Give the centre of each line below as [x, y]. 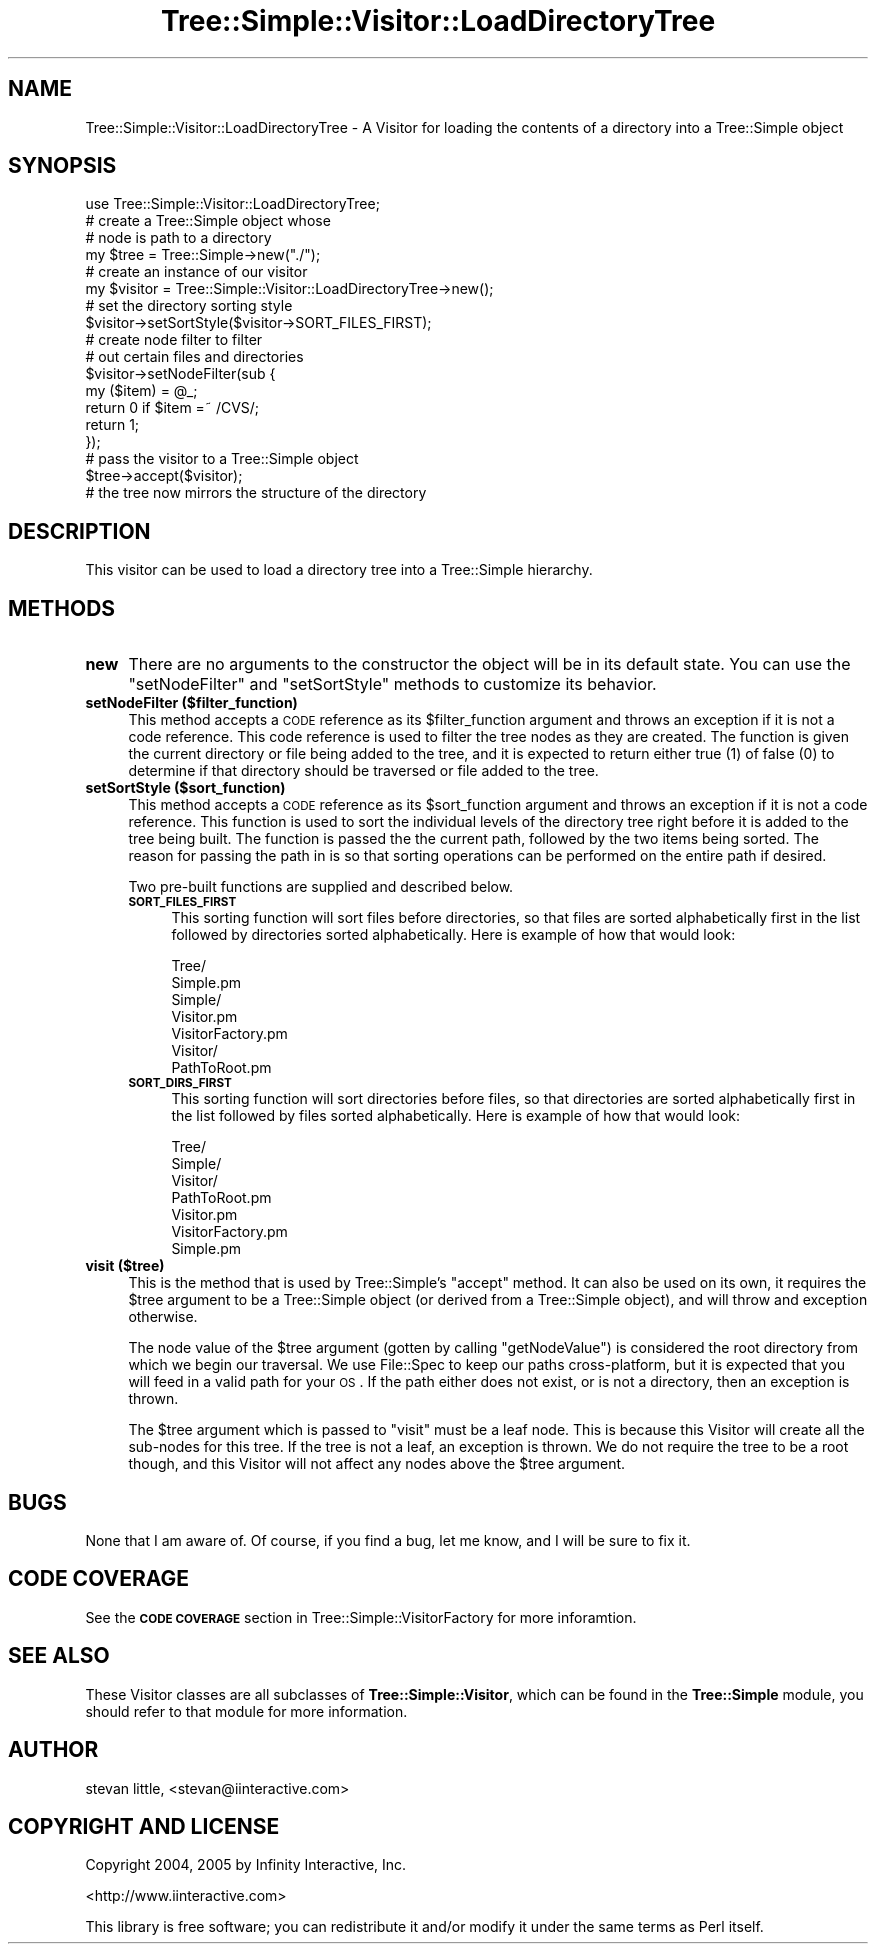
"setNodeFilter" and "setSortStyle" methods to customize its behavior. [392, 684]
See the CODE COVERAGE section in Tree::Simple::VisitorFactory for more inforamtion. [361, 1617]
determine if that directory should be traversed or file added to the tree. [363, 771]
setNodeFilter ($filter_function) [191, 703]
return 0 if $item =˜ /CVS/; [172, 408]
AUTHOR [53, 1750]
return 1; [112, 425]
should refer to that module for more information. [246, 1711]
